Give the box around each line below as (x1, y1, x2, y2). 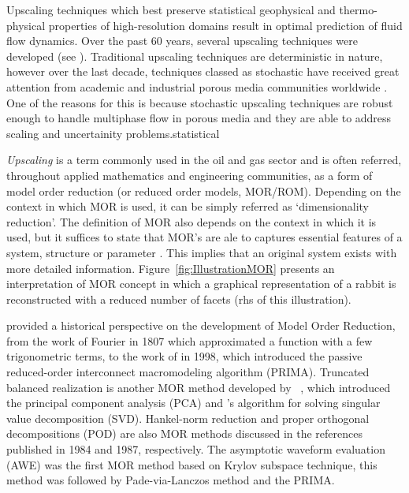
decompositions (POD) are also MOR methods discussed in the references (6, 425, 363, 442)
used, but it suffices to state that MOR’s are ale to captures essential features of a (6, 229, 403, 245)
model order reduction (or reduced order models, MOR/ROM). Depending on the (6, 182, 401, 199)
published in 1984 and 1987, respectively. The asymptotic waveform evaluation (6, 441, 385, 458)
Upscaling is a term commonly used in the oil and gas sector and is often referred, (6, 151, 402, 168)
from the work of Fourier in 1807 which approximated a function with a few (6, 332, 373, 349)
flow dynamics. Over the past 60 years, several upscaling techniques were (6, 32, 358, 49)
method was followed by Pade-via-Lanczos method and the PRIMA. (6, 472, 335, 488)
